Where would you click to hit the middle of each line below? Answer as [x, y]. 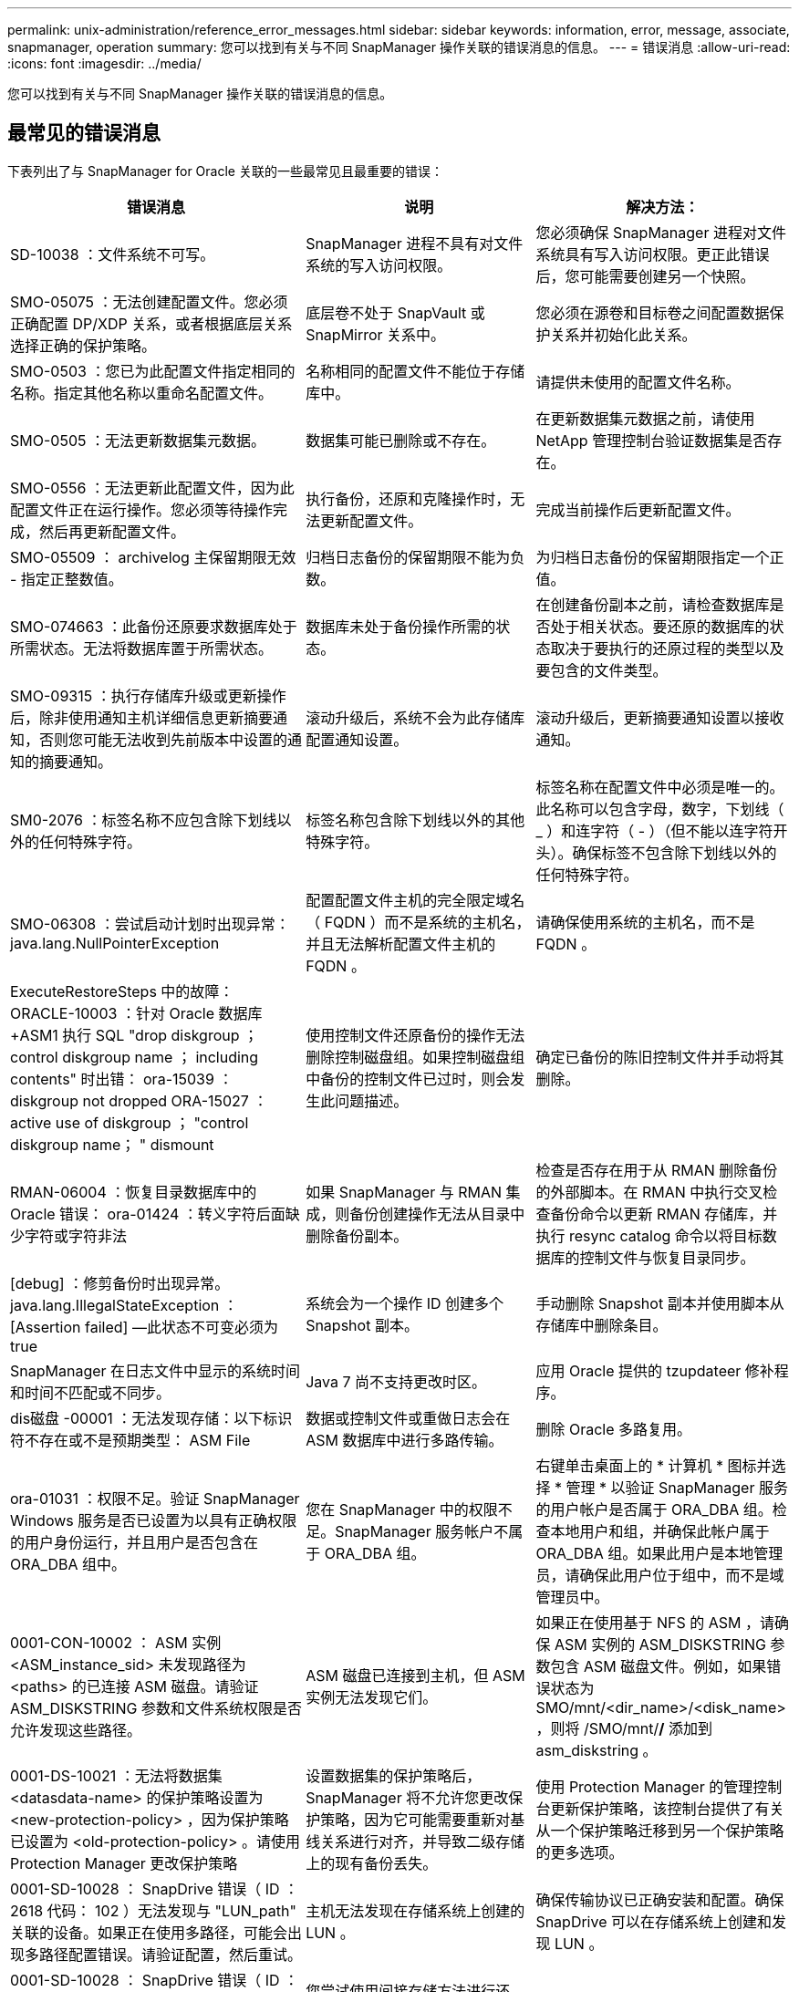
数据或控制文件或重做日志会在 [408, 1418]
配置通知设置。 [357, 739]
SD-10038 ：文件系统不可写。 [113, 254]
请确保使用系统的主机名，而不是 [645, 922]
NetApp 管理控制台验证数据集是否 [652, 440]
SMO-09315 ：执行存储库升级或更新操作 [148, 695]
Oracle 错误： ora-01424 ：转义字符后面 [148, 1214]
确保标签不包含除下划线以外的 [674, 852]
